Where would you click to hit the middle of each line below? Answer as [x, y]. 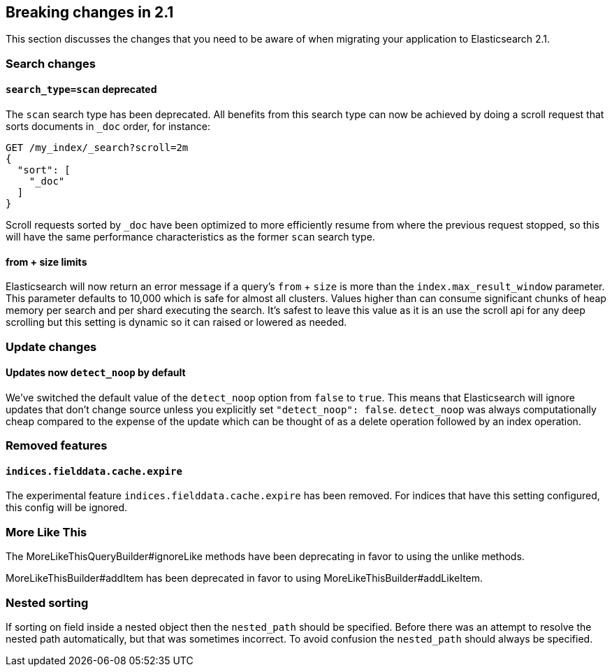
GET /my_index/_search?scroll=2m [97, 148]
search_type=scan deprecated [81, 90]
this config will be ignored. [67, 508]
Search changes [51, 63]
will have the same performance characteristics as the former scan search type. [190, 237]
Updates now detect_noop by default [96, 373]
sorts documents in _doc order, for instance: [108, 127]
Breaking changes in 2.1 [90, 12]
